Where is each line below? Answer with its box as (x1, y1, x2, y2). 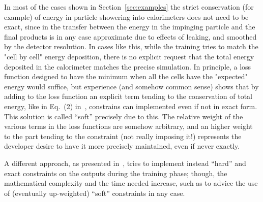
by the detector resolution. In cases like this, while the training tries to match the (4, 41, 258, 52)
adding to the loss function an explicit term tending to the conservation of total (4, 91, 252, 102)
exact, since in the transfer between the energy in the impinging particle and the (4, 21, 255, 32)
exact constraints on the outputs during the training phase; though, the (4, 167, 227, 178)
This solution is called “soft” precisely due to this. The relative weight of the (4, 111, 243, 121)
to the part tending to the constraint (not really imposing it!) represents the (4, 130, 242, 141)
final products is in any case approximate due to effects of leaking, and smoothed (4, 31, 257, 42)
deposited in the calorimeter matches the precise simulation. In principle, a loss (4, 61, 251, 72)
